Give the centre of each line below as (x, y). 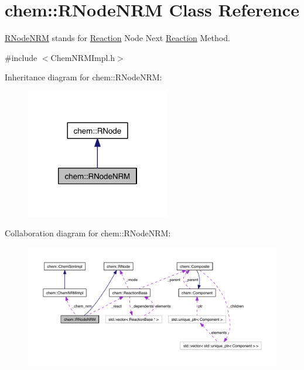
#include (21, 57)
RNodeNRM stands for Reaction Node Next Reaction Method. (117, 38)
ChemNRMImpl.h (83, 57)
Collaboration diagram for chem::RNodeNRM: (88, 233)
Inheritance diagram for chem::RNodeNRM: (83, 77)
